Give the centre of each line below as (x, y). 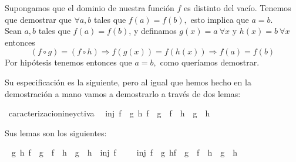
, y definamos (153, 31)
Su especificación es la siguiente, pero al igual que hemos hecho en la (128, 82)
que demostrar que (38, 19)
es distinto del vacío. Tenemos (237, 8)
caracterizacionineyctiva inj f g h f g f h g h (109, 113)
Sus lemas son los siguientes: (56, 132)
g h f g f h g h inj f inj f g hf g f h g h (124, 152)
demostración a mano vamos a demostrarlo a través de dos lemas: (123, 93)
